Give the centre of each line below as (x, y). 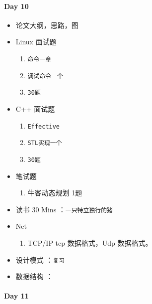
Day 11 (16, 296)
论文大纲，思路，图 (47, 25)
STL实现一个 (45, 143)
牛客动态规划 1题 (55, 193)
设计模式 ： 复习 (40, 259)
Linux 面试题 (36, 42)
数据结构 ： (34, 276)
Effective (44, 126)
